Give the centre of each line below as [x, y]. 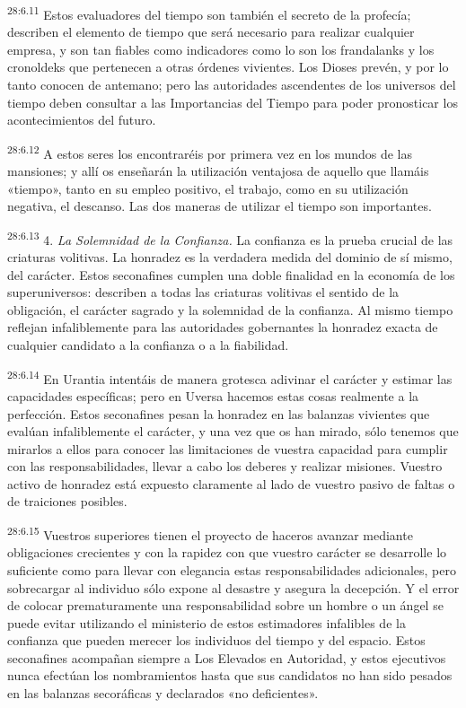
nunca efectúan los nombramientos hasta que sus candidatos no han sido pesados [230, 675]
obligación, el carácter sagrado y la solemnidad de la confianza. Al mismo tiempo [230, 309]
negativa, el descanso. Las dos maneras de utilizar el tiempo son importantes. [220, 206]
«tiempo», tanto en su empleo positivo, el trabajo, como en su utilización [208, 188]
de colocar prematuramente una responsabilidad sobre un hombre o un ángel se [225, 605]
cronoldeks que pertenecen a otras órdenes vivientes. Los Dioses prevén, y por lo [228, 67]
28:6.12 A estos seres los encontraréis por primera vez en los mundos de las [210, 152]
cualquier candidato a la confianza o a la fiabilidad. [148, 345]
